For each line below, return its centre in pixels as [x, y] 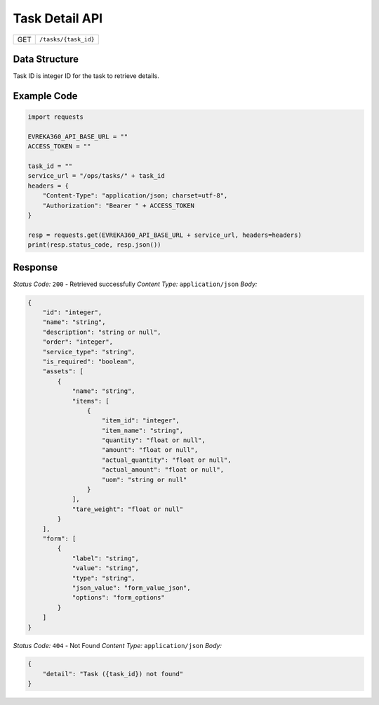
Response [35, 267]
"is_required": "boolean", [89, 361]
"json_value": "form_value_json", [131, 588]
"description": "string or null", [102, 332]
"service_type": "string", [89, 352]
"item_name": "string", [143, 430]
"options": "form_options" [118, 598]
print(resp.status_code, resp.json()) [94, 245]
